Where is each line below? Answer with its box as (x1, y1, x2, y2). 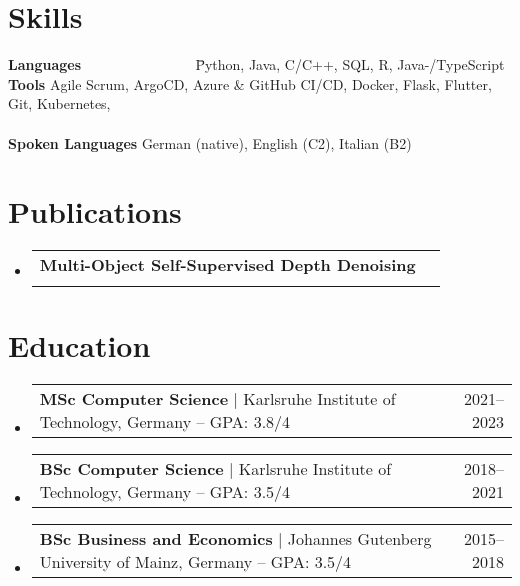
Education (8, 325, 151, 366)
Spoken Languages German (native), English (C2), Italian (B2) (8, 132, 412, 153)
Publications (8, 191, 182, 232)
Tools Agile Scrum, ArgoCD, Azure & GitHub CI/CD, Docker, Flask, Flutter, (8, 73, 492, 94)
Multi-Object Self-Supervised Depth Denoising (39, 253, 416, 277)
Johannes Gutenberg (287, 527, 432, 551)
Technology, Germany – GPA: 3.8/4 (39, 410, 291, 434)
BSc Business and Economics (39, 527, 273, 551)
